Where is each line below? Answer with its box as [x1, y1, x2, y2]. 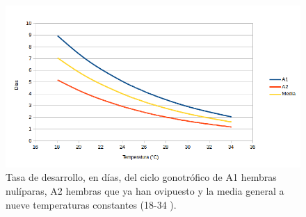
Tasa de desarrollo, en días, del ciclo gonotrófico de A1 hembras [6, 170, 277, 184]
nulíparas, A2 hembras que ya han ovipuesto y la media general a [6, 184, 284, 198]
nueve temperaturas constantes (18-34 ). [6, 197, 177, 211]
